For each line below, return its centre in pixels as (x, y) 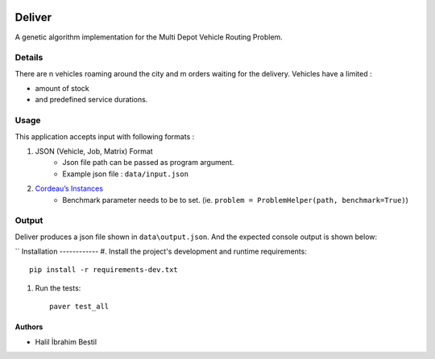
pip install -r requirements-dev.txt (104, 270)
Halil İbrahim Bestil (66, 341)
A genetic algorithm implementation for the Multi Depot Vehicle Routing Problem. (149, 37)
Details (29, 58)
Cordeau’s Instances (69, 188)
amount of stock (62, 89)
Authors (29, 327)
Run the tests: (58, 288)
